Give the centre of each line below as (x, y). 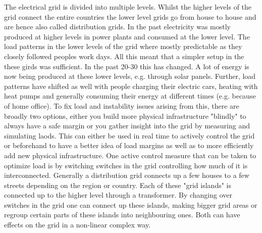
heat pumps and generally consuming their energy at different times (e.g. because (130, 96)
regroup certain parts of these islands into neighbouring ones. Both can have (122, 215)
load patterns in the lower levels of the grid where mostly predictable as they (123, 46)
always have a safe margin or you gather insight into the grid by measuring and (127, 126)
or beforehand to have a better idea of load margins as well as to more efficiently (129, 145)
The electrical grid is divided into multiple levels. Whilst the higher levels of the (128, 7)
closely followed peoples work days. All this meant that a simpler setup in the (124, 56)
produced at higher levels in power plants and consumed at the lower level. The (127, 36)
